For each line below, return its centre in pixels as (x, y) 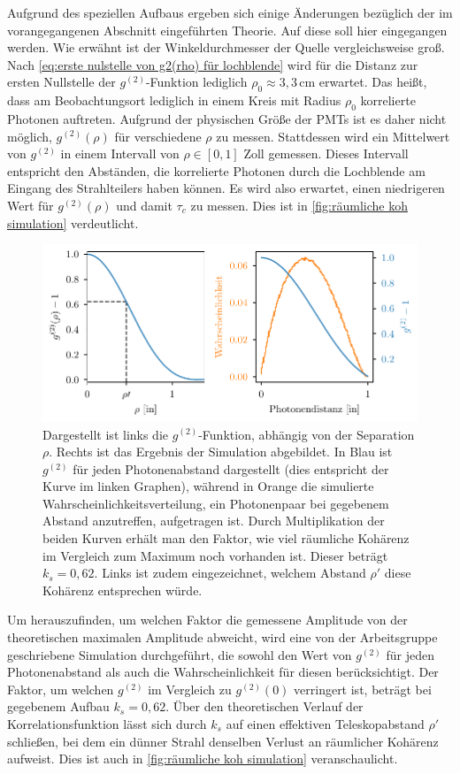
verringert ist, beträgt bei (363, 689)
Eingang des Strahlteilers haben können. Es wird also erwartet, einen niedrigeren (226, 188)
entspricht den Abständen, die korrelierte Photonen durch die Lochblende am (216, 170)
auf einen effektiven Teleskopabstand (325, 724)
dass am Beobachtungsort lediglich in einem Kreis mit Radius (174, 100)
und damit (144, 205)
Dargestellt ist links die (106, 434)
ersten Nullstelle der (61, 82)
